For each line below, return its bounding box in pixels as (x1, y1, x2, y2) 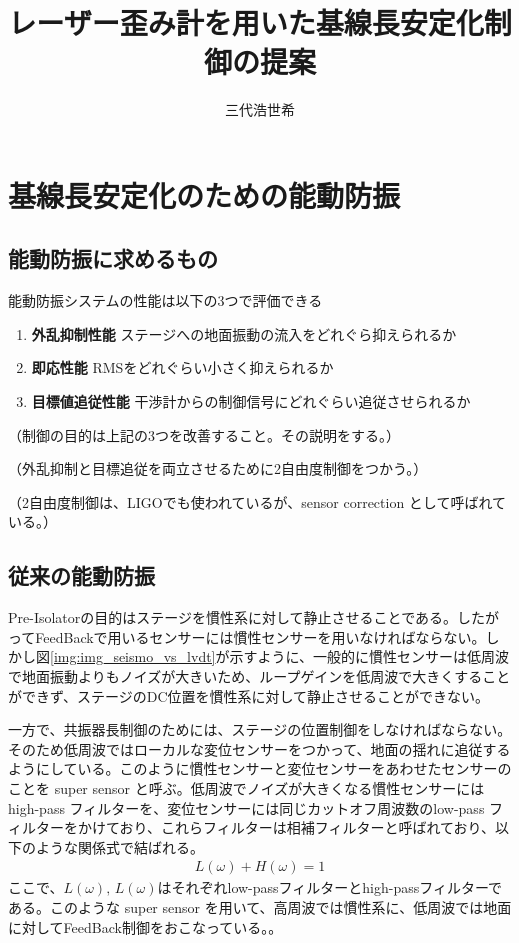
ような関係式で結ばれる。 (35, 836, 204, 857)
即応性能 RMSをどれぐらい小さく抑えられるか (31, 357, 334, 378)
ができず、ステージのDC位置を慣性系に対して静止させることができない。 (8, 685, 490, 706)
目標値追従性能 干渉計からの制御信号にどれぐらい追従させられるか (31, 391, 471, 412)
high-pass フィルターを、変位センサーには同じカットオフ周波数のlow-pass (8, 797, 485, 818)
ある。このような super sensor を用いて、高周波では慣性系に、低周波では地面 (8, 897, 512, 917)
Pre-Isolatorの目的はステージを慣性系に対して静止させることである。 (8, 607, 458, 628)
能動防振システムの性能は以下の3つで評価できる (8, 290, 323, 311)
